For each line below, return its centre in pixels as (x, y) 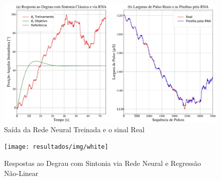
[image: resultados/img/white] (56, 147)
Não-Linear (21, 173)
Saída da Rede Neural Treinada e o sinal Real (74, 129)
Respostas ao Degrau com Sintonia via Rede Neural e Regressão (103, 163)
